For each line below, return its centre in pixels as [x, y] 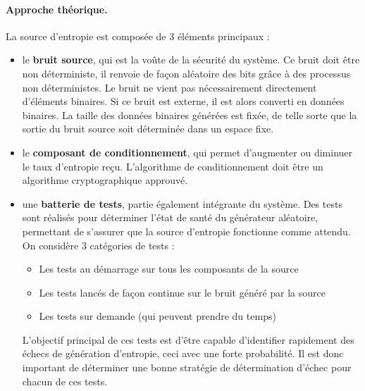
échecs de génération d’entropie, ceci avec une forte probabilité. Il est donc [183, 353]
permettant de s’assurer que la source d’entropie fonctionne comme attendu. [186, 231]
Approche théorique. [57, 9]
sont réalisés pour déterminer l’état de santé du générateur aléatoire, [170, 217]
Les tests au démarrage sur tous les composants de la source [169, 269]
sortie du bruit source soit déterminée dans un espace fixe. [148, 129]
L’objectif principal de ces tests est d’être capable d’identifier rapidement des [188, 339]
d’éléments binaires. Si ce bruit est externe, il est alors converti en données [183, 101]
